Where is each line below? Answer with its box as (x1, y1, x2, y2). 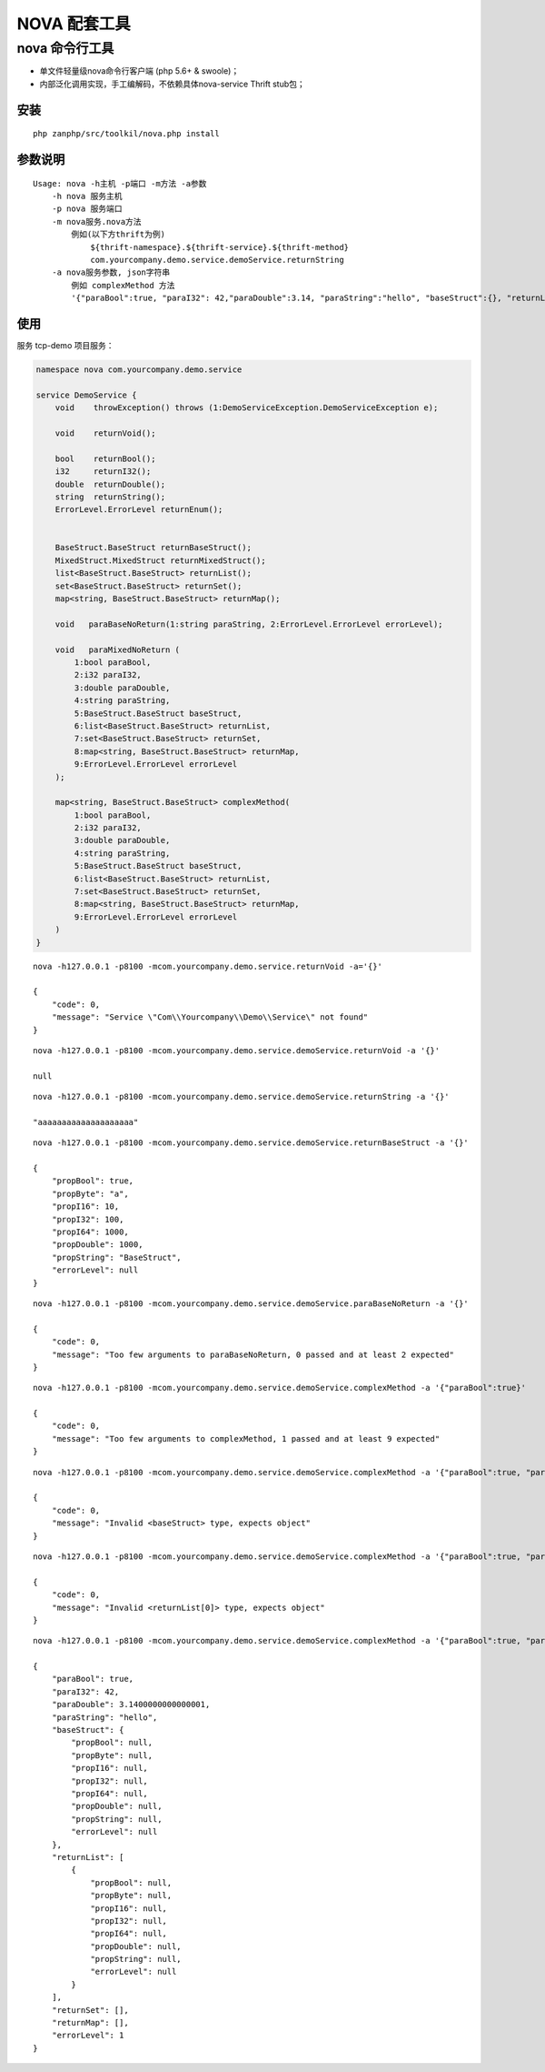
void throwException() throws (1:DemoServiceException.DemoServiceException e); (54, 403, 439, 413)
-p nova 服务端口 (51, 204, 123, 214)
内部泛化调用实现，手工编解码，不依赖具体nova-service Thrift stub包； (39, 78, 306, 89)
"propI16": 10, (51, 1202, 120, 1212)
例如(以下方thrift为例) (71, 229, 165, 240)
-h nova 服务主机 (51, 191, 123, 201)
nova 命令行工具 (16, 40, 114, 56)
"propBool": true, (51, 1176, 134, 1186)
